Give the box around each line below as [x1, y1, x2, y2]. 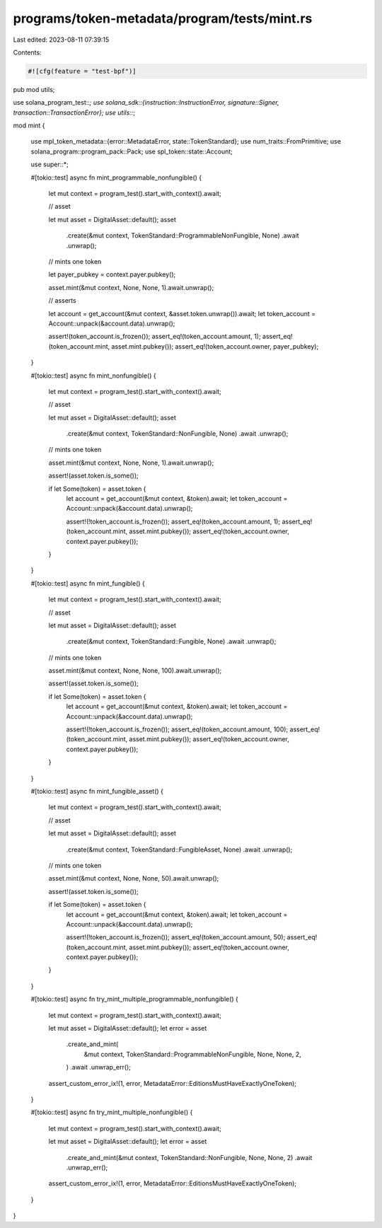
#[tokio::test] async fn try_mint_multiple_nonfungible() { [30, 1108, 193, 1117]
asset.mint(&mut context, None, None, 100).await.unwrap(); [48, 666, 222, 675]
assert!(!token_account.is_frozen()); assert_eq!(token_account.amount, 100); [66, 725, 289, 734]
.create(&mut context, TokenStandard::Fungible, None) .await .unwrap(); [66, 637, 277, 646]
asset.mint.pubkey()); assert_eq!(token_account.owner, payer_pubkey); [111, 342, 319, 350]
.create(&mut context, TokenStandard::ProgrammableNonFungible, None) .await [66, 231, 300, 240]
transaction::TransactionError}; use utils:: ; [13, 108, 136, 117]
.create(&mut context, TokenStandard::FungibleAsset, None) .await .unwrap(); [66, 845, 293, 854]
